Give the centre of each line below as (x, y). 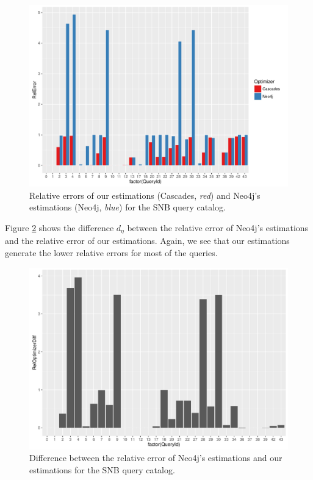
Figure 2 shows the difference (59, 227)
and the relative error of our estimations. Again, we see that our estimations (147, 241)
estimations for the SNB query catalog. (102, 469)
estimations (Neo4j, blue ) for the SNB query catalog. (128, 207)
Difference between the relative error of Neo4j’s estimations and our (156, 458)
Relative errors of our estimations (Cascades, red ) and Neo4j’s (145, 195)
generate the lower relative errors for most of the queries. (111, 252)
